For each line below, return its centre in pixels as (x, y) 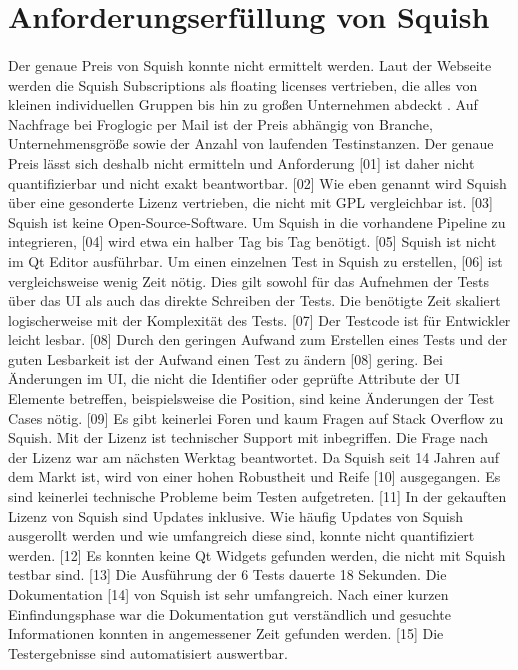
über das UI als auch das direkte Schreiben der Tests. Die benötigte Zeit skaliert (254, 300)
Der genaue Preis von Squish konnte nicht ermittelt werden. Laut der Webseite (250, 64)
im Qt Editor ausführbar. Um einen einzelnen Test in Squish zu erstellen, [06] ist (255, 260)
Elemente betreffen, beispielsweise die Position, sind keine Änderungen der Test (251, 398)
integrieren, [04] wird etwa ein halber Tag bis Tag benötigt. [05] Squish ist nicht (252, 241)
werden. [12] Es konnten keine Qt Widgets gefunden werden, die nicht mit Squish (257, 554)
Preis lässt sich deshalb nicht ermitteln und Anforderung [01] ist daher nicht (241, 162)
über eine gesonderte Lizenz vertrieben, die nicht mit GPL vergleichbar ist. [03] (250, 202)
